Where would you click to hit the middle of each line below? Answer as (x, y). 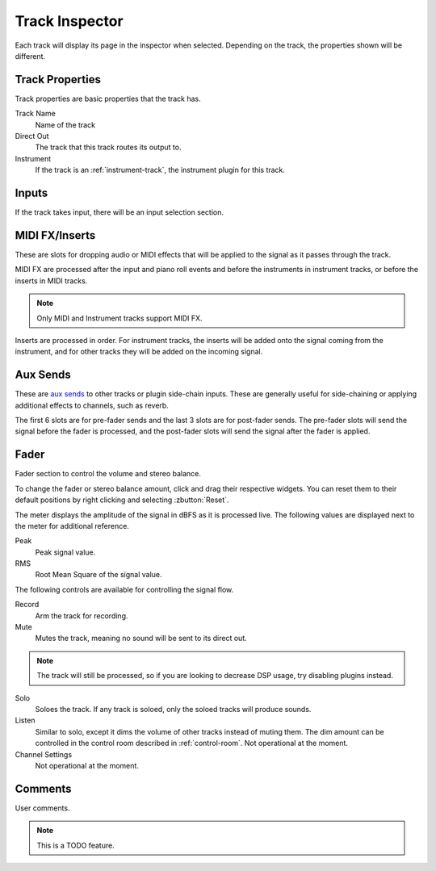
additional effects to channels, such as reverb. (92, 405)
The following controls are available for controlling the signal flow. (124, 589)
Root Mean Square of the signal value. (99, 575)
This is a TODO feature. (75, 845)
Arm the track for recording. (82, 616)
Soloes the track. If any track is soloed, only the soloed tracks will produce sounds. (173, 709)
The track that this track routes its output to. (108, 147)
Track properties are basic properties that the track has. (108, 98)
